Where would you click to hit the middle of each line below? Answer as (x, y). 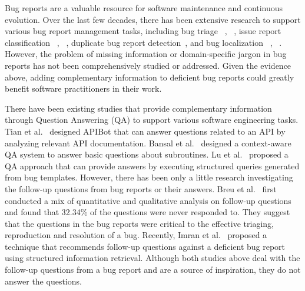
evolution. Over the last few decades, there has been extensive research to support (153, 19)
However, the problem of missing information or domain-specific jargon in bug (146, 54)
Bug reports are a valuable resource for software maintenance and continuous (144, 8)
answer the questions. (43, 281)
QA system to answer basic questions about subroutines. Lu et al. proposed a (147, 154)
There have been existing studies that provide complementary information (138, 108)
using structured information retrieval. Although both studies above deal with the (152, 258)
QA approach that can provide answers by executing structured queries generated (152, 165)
